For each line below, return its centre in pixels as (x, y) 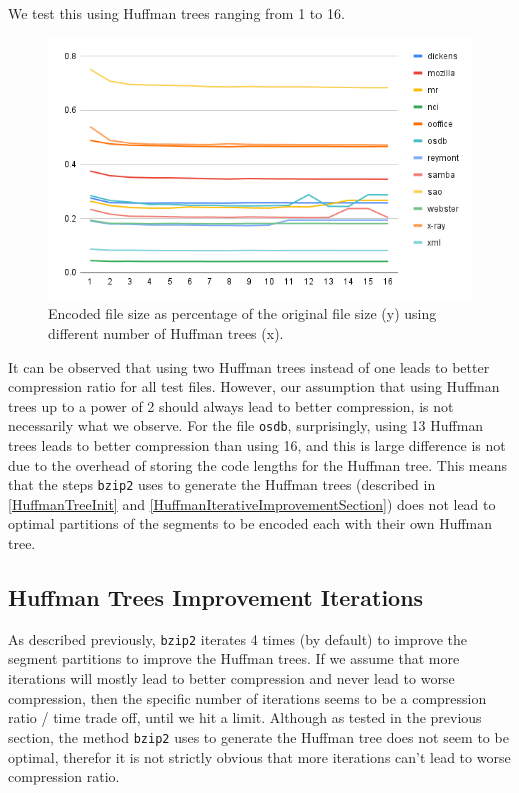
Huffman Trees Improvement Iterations (216, 597)
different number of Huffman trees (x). (166, 332)
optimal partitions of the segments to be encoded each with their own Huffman (250, 523)
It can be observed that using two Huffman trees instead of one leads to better (249, 366)
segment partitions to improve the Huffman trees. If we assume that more (234, 658)
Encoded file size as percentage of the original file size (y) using (242, 313)
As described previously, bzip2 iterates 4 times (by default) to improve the (238, 638)
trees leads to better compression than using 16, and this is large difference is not (257, 444)
